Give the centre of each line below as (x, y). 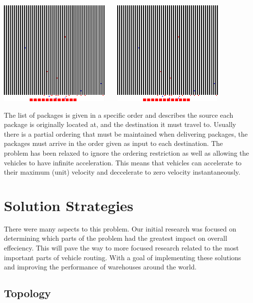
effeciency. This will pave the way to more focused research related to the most (121, 248)
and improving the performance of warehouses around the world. (100, 267)
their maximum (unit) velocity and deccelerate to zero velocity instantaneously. (122, 172)
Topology (27, 293)
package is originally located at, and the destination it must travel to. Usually (120, 124)
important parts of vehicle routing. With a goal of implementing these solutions (123, 257)
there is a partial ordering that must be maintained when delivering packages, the (126, 134)
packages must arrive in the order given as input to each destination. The (114, 143)
